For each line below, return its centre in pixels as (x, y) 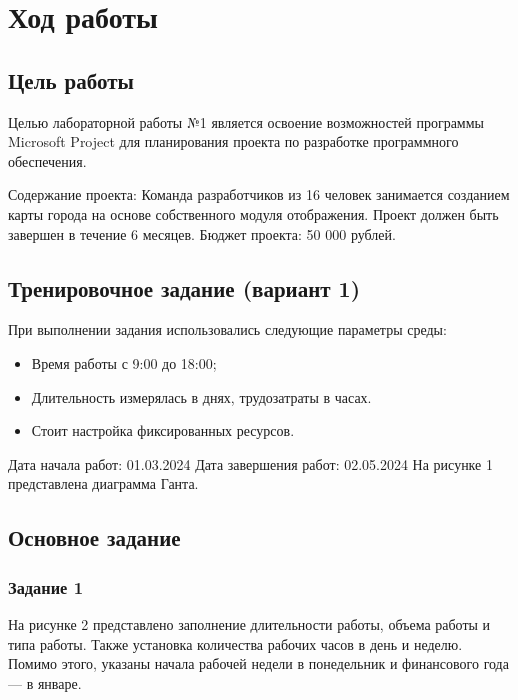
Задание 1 (46, 586)
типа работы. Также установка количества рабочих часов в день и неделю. (235, 643)
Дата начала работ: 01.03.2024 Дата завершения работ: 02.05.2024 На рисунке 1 (250, 463)
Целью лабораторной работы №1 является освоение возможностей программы (246, 121)
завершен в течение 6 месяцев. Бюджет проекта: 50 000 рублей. (202, 233)
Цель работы (71, 79)
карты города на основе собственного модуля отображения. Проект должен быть (253, 213)
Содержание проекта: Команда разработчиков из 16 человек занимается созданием (259, 194)
